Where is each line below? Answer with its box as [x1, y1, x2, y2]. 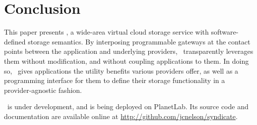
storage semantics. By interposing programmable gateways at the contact [28, 36, 251, 46]
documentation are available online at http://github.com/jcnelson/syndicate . [4, 111, 238, 121]
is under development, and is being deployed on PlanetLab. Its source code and [7, 101, 249, 112]
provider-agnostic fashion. [4, 84, 82, 95]
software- [211, 27, 239, 37]
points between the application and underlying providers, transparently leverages [4, 46, 254, 56]
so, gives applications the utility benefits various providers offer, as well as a [4, 65, 239, 76]
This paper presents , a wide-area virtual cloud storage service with [4, 27, 209, 37]
